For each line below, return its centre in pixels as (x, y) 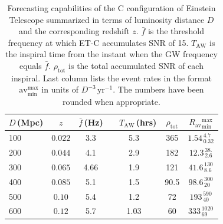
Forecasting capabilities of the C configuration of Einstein (112, 8)
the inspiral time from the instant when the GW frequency (112, 54)
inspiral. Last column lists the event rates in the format (112, 78)
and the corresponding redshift (74, 31)
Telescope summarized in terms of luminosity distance (107, 19)
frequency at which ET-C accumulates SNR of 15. (98, 42)
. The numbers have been (158, 89)
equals (30, 65)
